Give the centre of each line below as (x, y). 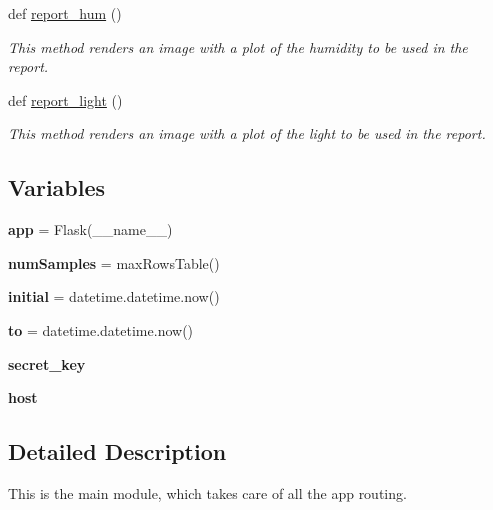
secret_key (47, 363)
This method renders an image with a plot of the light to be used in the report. (247, 133)
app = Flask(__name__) (90, 229)
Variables (57, 187)
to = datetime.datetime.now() (101, 329)
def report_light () (65, 99)
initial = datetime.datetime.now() (114, 296)
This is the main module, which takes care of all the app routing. (207, 492)
